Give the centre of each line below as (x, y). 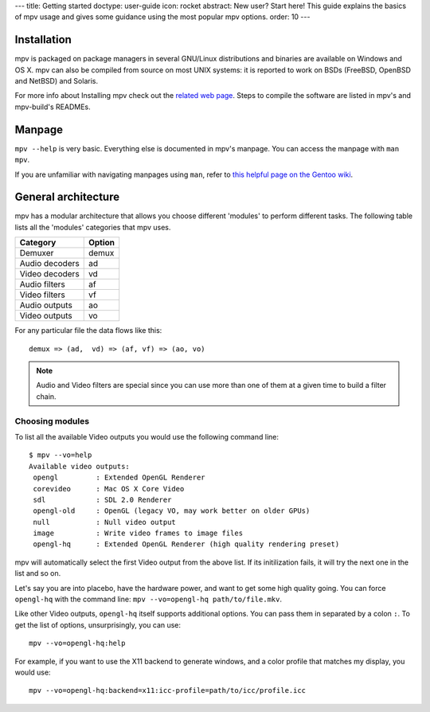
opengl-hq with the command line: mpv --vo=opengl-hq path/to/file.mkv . (149, 599)
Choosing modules (52, 421)
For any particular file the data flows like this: (88, 331)
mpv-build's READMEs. (53, 107)
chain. (46, 396)
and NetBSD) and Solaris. (57, 81)
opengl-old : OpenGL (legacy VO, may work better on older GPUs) (172, 511)
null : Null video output (105, 522)
